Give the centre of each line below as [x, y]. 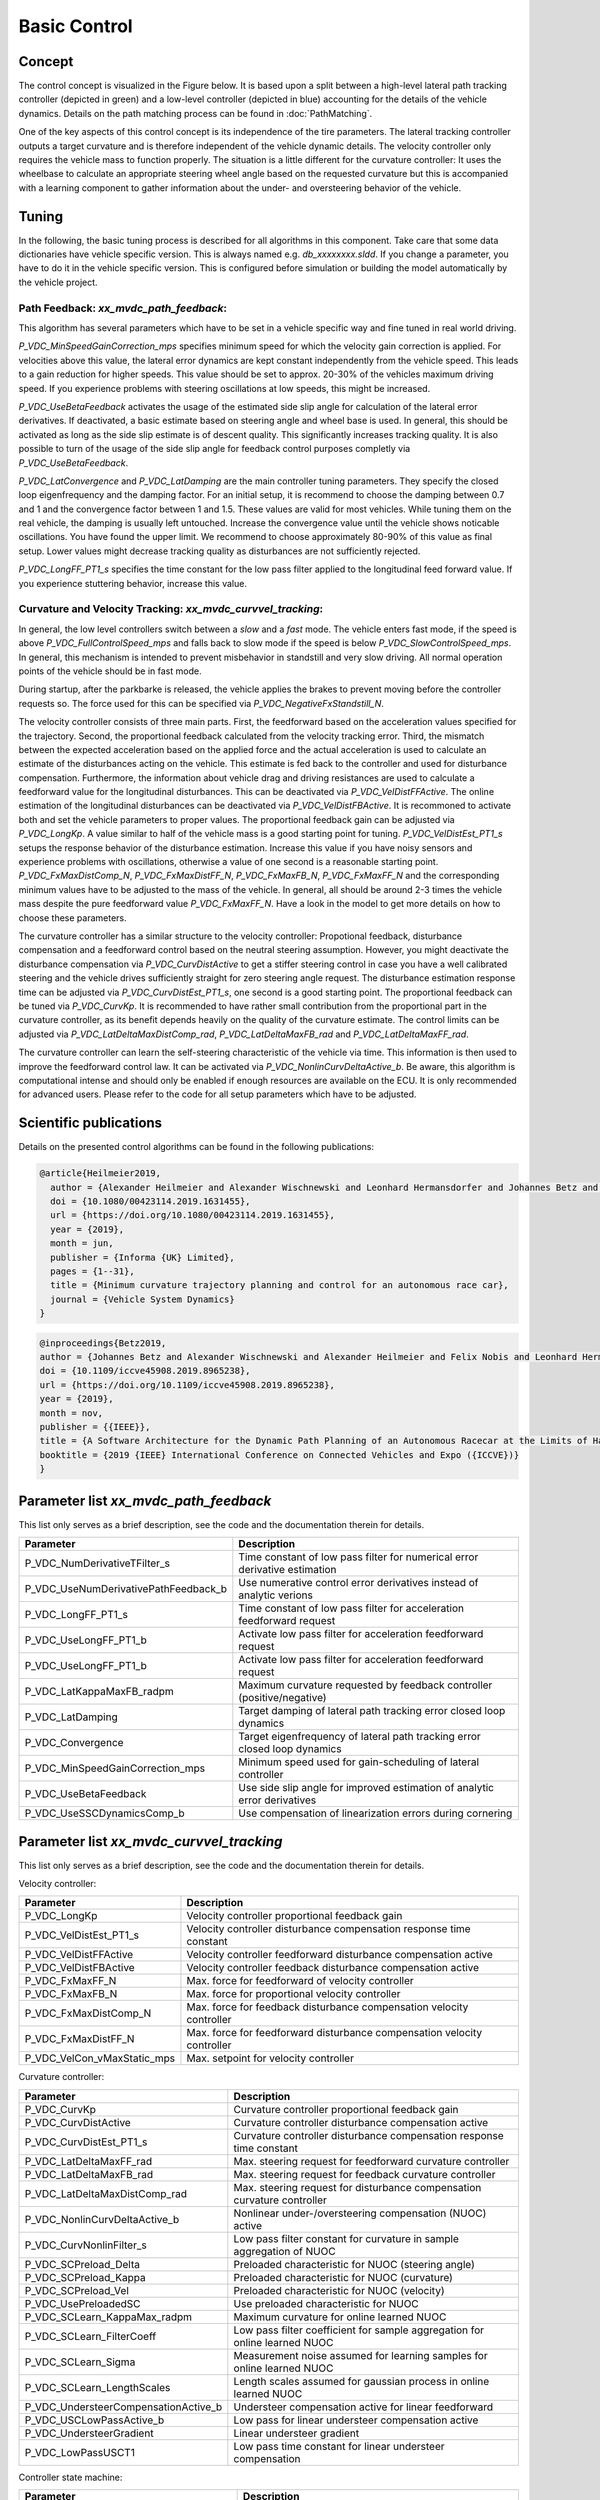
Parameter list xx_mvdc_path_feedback [145, 1500]
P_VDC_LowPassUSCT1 [79, 2452]
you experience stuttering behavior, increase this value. [132, 583]
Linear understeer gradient [296, 2433]
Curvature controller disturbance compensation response [368, 2135]
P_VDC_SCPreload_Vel [77, 2290]
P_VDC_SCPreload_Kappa [85, 2277]
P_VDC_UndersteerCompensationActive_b [123, 2407]
